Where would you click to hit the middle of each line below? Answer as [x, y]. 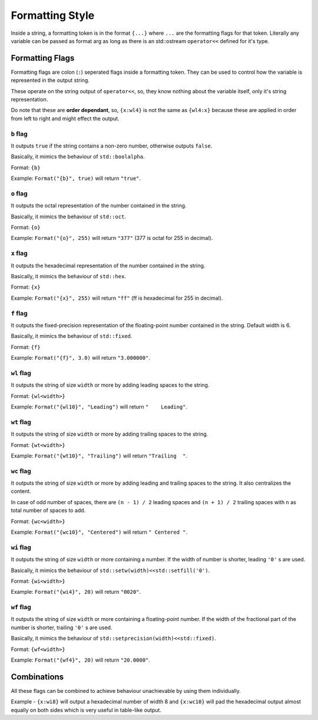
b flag [19, 134]
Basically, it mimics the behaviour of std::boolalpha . [78, 157]
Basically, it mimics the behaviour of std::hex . [69, 276]
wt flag [21, 422]
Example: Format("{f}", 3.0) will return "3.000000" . [80, 358]
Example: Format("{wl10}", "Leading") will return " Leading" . [99, 406]
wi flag [21, 547]
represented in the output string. [50, 80]
